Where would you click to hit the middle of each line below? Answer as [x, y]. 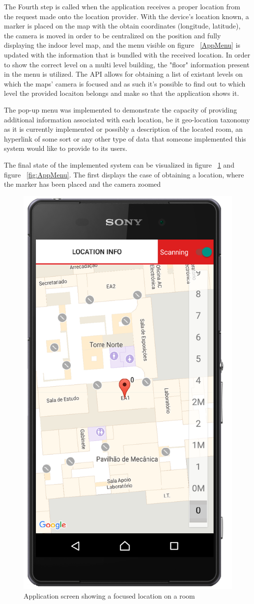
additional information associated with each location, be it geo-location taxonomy [127, 119]
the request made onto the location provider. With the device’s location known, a [127, 16]
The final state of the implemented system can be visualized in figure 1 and [119, 164]
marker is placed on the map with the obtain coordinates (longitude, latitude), [122, 26]
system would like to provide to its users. [66, 148]
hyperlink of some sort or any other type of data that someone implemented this [125, 138]
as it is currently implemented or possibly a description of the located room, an [123, 129]
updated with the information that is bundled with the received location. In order [127, 54]
